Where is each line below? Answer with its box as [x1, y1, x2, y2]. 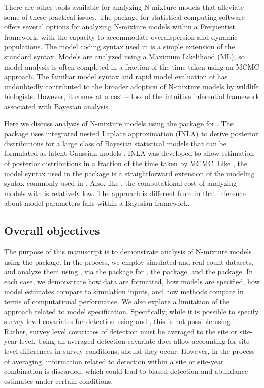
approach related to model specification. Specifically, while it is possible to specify [4, 306, 259, 316]
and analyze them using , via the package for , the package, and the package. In [4, 266, 253, 277]
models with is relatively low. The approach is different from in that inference [4, 187, 246, 198]
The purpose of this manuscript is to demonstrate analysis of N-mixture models [4, 246, 252, 257]
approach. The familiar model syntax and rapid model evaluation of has [4, 71, 228, 82]
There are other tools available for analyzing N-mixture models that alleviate [4, 2, 244, 12]
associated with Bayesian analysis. [4, 101, 111, 111]
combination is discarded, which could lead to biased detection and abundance [4, 366, 248, 376]
